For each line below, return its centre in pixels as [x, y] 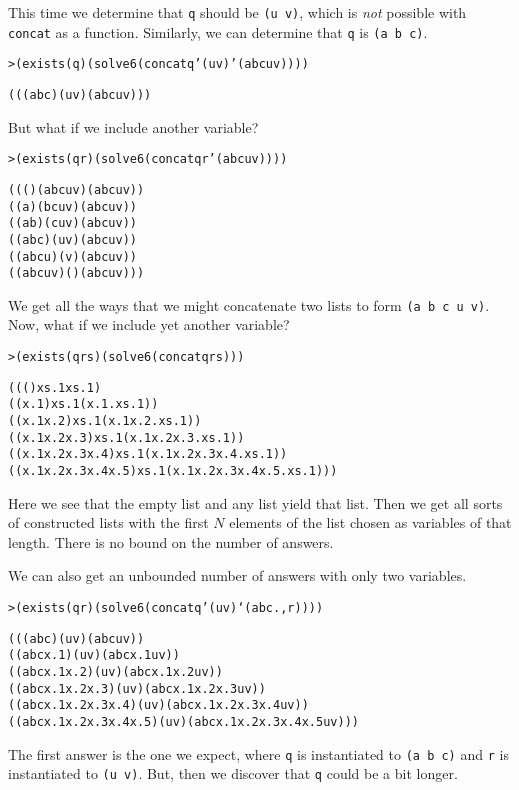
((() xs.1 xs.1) [55, 387]
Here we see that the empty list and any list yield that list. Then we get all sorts [255, 502]
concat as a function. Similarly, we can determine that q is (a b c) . [218, 31]
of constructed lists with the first [108, 522]
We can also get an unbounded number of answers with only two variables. [237, 575]
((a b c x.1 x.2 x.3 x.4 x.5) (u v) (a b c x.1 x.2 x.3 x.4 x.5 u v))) [183, 721]
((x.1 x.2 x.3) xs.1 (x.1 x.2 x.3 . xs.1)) [126, 437]
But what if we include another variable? [133, 126]
